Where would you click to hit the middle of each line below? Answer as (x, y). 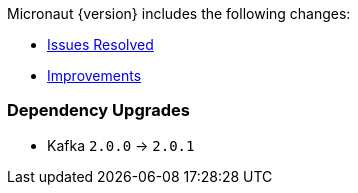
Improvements (94, 75)
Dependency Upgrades (98, 110)
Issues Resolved (100, 44)
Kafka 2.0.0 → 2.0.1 (121, 145)
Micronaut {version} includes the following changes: (179, 13)
